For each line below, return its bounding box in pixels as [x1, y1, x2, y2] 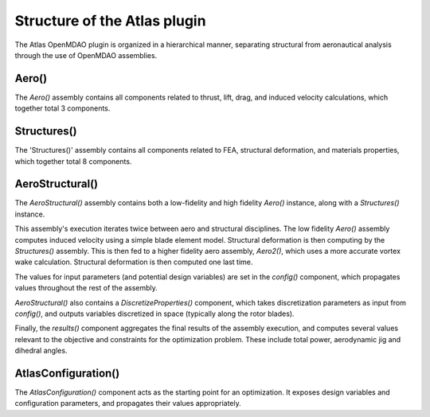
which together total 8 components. [14, 156, 132, 166]
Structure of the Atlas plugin [14, 12, 206, 29]
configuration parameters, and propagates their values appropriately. [14, 399, 242, 408]
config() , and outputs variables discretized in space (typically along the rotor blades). [14, 309, 295, 318]
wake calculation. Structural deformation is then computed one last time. [14, 257, 253, 267]
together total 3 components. [14, 103, 111, 113]
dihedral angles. [14, 346, 68, 356]
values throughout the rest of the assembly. [14, 283, 158, 293]
